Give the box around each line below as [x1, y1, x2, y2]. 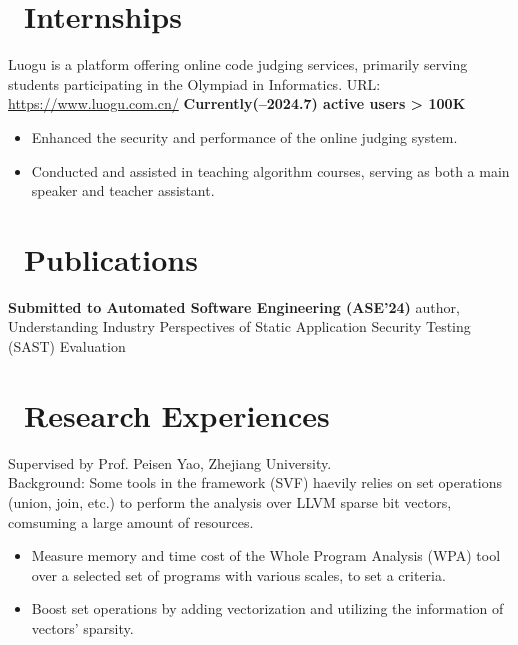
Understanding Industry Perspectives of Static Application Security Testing [8, 316, 471, 337]
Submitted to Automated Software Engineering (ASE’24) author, [8, 296, 460, 317]
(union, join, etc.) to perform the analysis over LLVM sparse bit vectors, [8, 491, 452, 512]
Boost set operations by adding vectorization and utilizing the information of [31, 598, 504, 619]
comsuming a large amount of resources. [8, 511, 254, 532]
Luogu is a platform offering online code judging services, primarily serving [8, 54, 468, 75]
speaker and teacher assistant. [31, 180, 215, 201]
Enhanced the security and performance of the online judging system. [31, 126, 458, 147]
